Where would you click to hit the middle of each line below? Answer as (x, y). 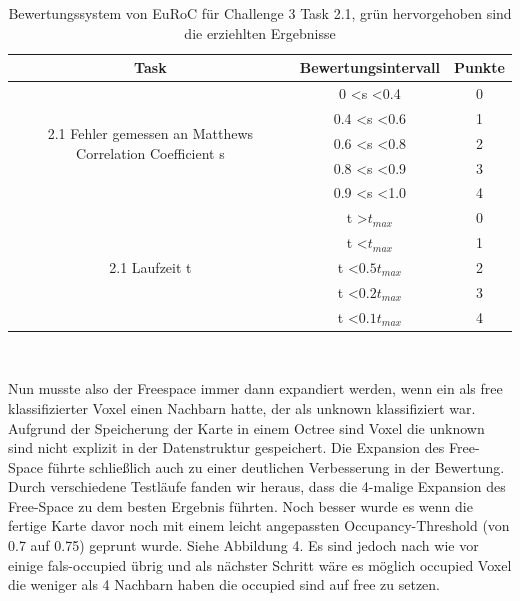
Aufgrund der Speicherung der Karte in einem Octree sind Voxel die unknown (246, 427)
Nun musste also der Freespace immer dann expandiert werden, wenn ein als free (255, 388)
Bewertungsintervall (369, 67)
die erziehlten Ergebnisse (260, 32)
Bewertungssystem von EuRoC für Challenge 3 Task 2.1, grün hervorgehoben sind (260, 13)
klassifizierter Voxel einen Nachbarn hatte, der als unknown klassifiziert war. (242, 407)
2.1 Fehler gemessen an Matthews (150, 132)
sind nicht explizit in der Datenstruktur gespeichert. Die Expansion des (226, 447)
